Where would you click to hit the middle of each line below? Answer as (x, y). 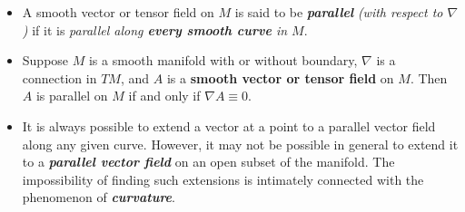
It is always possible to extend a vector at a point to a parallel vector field (229, 125)
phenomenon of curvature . (99, 197)
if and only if (164, 96)
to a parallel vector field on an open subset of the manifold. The (208, 162)
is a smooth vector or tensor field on (280, 77)
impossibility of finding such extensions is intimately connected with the (223, 179)
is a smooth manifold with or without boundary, (223, 60)
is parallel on (72, 96)
